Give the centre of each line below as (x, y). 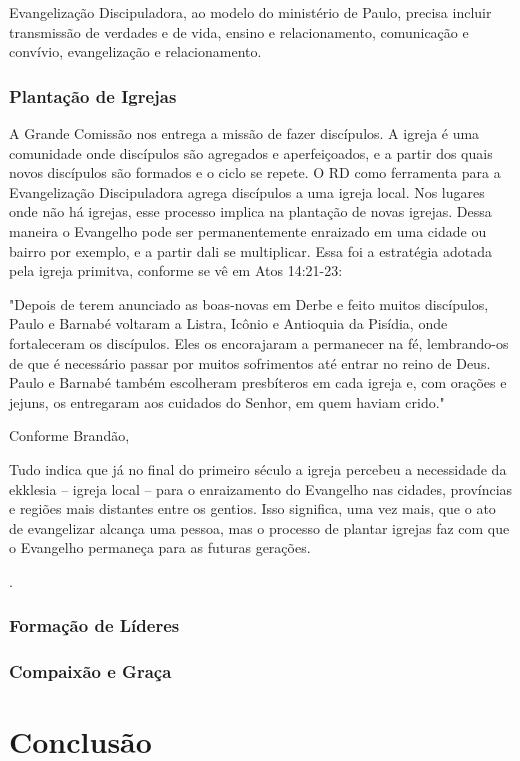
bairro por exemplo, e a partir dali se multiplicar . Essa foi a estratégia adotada (251, 250)
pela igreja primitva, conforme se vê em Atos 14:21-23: (176, 270)
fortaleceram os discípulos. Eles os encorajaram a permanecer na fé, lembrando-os (259, 342)
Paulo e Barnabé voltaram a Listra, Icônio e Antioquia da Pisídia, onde (228, 323)
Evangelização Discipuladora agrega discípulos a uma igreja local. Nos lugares (247, 191)
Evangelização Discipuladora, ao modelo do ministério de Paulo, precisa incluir (250, 12)
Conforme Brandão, (69, 435)
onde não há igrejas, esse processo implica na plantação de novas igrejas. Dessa (250, 211)
